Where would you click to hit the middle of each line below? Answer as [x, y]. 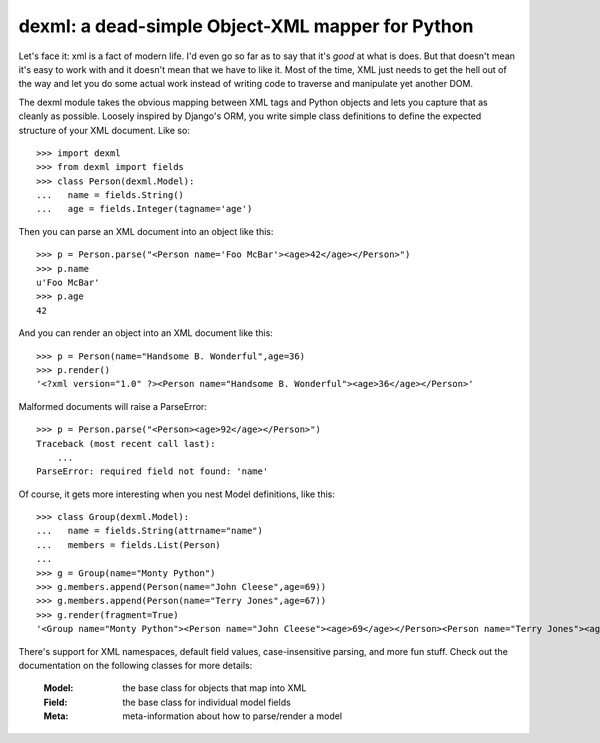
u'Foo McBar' [68, 283]
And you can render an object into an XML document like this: [146, 333]
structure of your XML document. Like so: [104, 130]
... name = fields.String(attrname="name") [150, 531]
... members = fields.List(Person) [129, 544]
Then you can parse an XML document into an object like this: [146, 231]
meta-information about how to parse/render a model [232, 716]
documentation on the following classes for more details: [135, 665]
